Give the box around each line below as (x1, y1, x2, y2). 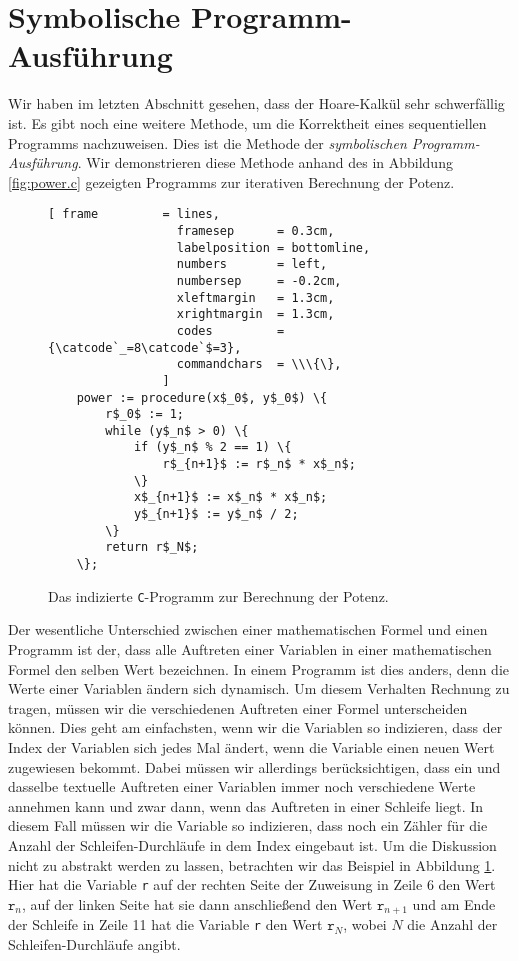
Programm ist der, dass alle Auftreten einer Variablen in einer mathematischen (8, 638, 492, 659)
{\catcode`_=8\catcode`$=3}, (48, 340, 242, 355)
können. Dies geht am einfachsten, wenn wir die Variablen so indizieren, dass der (8, 717, 503, 738)
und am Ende (412, 893, 496, 914)
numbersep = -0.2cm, (176, 273, 342, 288)
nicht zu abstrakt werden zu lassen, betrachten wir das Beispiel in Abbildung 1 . (8, 854, 496, 875)
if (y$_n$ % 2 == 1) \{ (133, 440, 292, 455)
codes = (176, 323, 285, 338)
